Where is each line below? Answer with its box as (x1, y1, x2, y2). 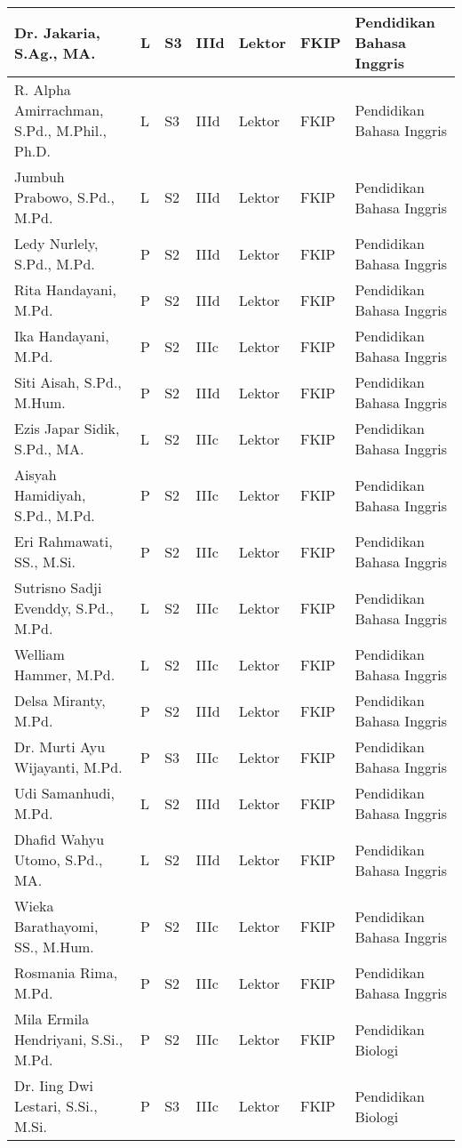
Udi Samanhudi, (14, 783, 115, 803)
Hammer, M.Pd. (14, 664, 115, 685)
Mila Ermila (14, 1008, 90, 1029)
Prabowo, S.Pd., (14, 187, 115, 207)
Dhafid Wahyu (14, 829, 105, 849)
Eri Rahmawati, (14, 531, 113, 551)
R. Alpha (14, 79, 71, 100)
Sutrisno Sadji (14, 577, 102, 598)
